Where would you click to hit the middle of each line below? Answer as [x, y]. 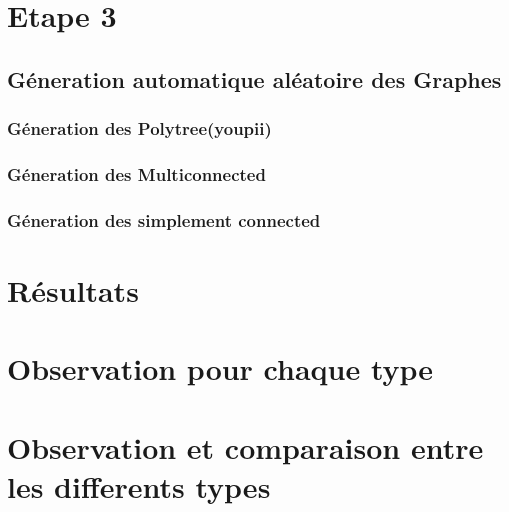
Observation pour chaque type [220, 368]
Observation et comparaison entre [245, 446]
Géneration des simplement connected [164, 219]
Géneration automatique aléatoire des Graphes [254, 78]
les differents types [139, 485]
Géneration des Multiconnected [136, 173]
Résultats [73, 289]
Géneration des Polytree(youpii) [139, 128]
